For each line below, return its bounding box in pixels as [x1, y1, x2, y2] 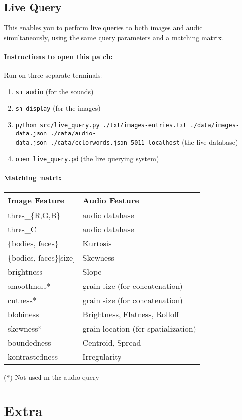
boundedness [8, 336, 51, 348]
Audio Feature [82, 194, 139, 206]
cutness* [8, 294, 37, 306]
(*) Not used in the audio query [4, 372, 99, 382]
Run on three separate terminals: [4, 70, 102, 80]
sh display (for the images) [15, 103, 101, 113]
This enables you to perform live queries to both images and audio [4, 22, 203, 33]
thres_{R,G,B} [8, 209, 60, 221]
